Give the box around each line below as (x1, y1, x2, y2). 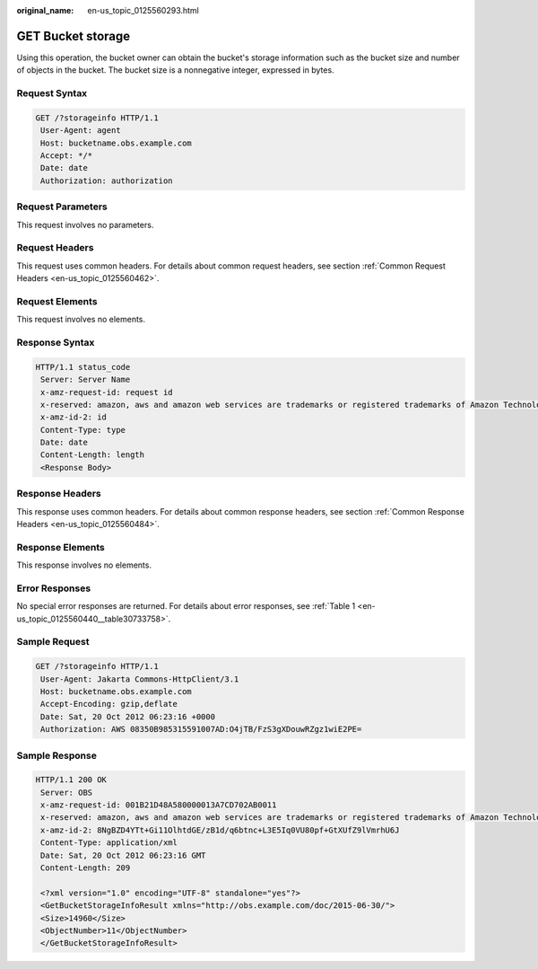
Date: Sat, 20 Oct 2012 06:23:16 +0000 (40, 711, 215, 722)
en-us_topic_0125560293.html (87, 5, 199, 15)
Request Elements (16, 295, 98, 307)
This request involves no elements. (16, 314, 146, 325)
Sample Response (16, 749, 98, 762)
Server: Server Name (40, 374, 131, 385)
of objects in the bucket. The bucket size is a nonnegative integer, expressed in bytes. (16, 65, 335, 75)
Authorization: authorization (40, 175, 174, 186)
